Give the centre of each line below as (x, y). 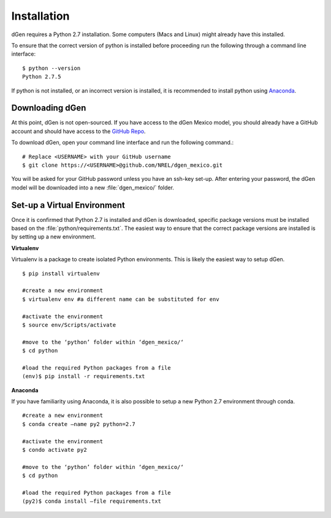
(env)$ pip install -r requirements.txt (84, 376)
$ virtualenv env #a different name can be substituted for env (121, 299)
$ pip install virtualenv (61, 273)
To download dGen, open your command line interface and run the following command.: (123, 143)
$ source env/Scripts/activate (69, 325)
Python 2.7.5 (42, 77)
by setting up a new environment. (54, 237)
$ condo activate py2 (55, 450)
